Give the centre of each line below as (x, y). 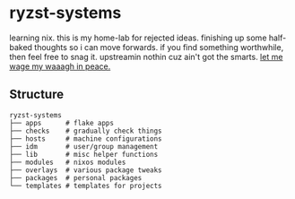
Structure (37, 95)
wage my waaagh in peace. (60, 66)
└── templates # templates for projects (86, 186)
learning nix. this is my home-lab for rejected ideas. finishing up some (138, 38)
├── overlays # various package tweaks (86, 170)
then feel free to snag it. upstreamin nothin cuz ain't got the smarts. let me (146, 56)
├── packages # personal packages (76, 177)
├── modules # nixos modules (68, 162)
